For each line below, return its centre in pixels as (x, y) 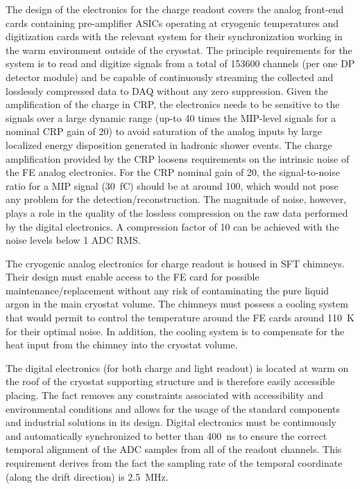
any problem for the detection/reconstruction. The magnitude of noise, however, (176, 199)
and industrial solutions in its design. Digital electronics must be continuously (171, 422)
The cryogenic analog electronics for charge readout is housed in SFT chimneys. (175, 263)
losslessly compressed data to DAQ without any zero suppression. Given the (167, 90)
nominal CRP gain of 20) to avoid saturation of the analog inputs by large (164, 131)
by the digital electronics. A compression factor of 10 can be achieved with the (172, 226)
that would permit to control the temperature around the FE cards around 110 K (180, 318)
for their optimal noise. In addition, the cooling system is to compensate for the (175, 331)
